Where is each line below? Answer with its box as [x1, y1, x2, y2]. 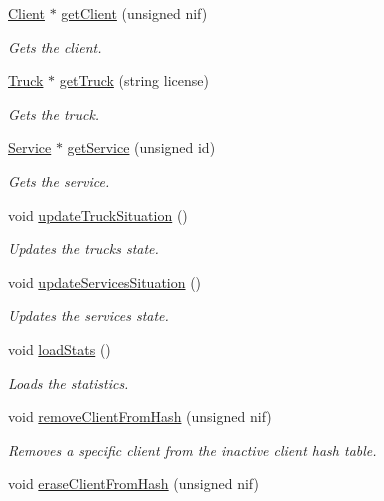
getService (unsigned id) [67, 137, 216, 158]
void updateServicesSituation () [8, 271, 202, 292]
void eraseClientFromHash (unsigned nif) [8, 473, 259, 494]
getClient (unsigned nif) [61, 3, 208, 23]
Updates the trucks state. [8, 238, 159, 259]
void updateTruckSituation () [8, 204, 188, 225]
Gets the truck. [8, 103, 100, 124]
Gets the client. [8, 36, 102, 57]
